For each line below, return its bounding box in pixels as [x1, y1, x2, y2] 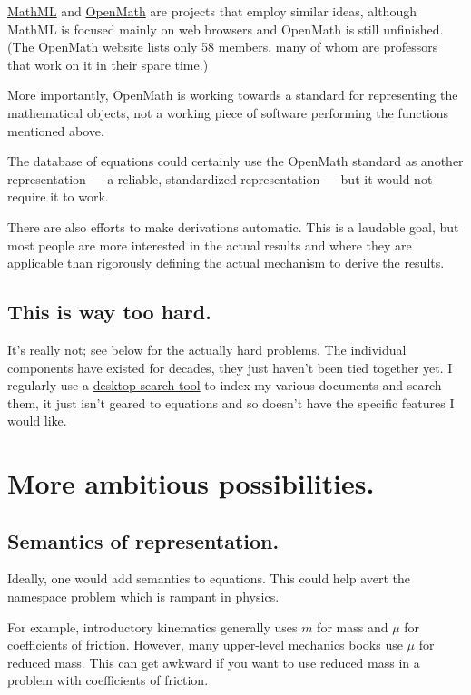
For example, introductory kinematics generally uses [7, 617, 298, 636]
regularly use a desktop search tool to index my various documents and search [7, 376, 442, 395]
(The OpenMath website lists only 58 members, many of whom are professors [7, 37, 438, 56]
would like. [7, 411, 67, 430]
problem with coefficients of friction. [7, 671, 209, 690]
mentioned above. [7, 121, 104, 140]
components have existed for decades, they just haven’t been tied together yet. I [7, 357, 453, 377]
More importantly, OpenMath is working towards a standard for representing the [7, 85, 458, 104]
